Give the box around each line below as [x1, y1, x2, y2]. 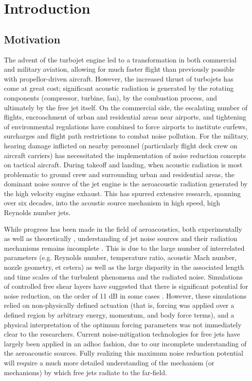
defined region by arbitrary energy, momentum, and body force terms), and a [4, 310, 234, 320]
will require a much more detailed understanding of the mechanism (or [4, 357, 215, 367]
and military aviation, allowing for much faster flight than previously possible [4, 64, 235, 74]
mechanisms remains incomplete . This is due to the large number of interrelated [4, 242, 245, 253]
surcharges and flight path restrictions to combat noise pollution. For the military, [4, 131, 249, 141]
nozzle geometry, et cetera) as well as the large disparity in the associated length [4, 262, 244, 272]
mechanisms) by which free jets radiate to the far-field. [4, 367, 167, 377]
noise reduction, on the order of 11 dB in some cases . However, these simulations [4, 290, 247, 301]
